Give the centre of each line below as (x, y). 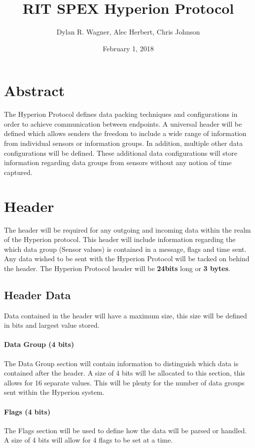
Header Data (37, 294)
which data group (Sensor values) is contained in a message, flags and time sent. (125, 249)
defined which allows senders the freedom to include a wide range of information (125, 133)
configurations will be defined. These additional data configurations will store (121, 153)
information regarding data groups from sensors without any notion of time (118, 162)
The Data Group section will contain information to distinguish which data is (121, 363)
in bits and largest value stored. (52, 325)
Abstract (35, 90)
